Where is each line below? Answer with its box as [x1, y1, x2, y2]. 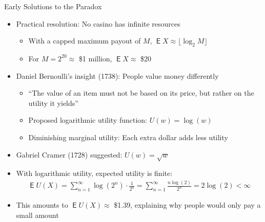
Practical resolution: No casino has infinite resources [16, 18, 180, 29]
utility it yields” [28, 97, 78, 108]
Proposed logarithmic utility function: [28, 115, 147, 125]
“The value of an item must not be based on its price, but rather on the [28, 87, 254, 98]
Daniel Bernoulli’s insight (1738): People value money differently [16, 70, 219, 81]
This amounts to [16, 199, 68, 210]
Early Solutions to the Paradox [4, 1, 102, 11]
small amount [16, 209, 59, 220]
